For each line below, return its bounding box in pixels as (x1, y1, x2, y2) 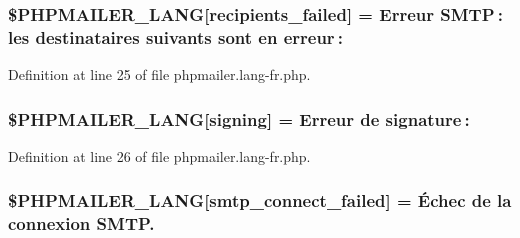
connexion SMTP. (8, 211, 155, 236)
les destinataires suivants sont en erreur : (8, 24, 343, 49)
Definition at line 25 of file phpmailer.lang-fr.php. (8, 64, 311, 85)
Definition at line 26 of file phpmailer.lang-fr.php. (8, 145, 311, 166)
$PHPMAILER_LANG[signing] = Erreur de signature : (8, 106, 470, 131)
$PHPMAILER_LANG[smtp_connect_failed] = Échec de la (8, 188, 512, 213)
